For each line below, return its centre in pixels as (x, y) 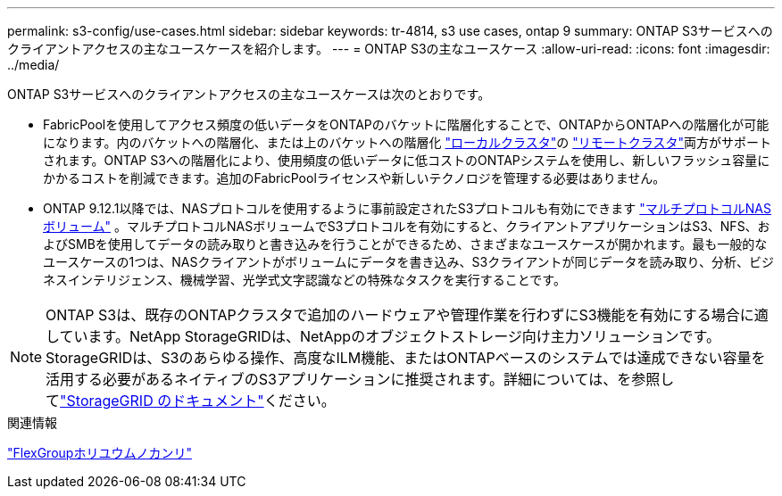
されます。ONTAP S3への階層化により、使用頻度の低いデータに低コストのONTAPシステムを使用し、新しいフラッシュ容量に (407, 160)
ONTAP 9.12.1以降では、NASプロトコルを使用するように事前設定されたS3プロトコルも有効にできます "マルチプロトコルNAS (408, 208)
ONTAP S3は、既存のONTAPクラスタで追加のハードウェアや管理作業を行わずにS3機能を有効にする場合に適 (407, 315)
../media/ (33, 65)
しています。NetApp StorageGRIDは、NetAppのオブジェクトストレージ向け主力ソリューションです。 (383, 336)
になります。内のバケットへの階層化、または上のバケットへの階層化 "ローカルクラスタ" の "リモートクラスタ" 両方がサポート (408, 142)
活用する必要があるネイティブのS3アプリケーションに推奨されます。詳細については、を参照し (360, 379)
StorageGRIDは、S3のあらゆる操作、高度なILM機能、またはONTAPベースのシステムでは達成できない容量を (406, 358)
